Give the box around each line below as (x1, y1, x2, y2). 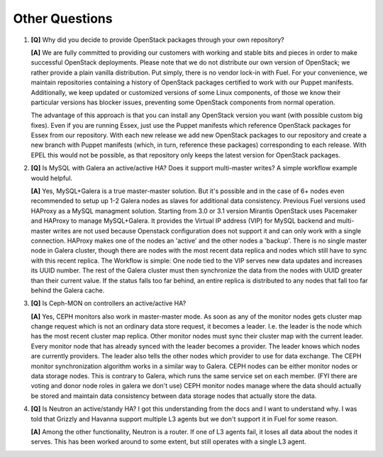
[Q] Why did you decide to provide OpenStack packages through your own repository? (30, 35, 284, 44)
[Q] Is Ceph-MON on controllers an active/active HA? (30, 299, 187, 308)
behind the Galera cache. (30, 286, 105, 294)
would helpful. (30, 174, 73, 182)
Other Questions (13, 11, 113, 26)
